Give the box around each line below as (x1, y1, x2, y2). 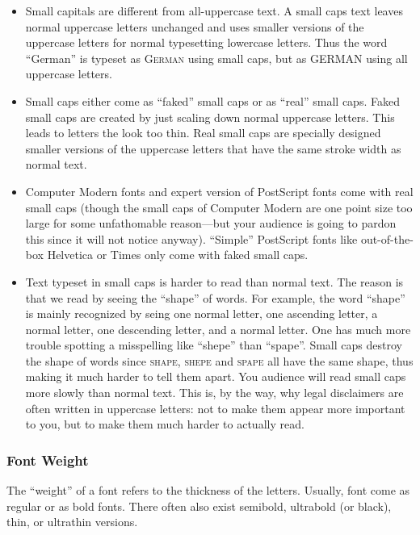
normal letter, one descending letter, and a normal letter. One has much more (25, 320, 411, 337)
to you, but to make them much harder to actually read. (25, 416, 304, 433)
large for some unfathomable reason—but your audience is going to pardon (25, 215, 397, 232)
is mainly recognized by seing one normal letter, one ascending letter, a (25, 305, 378, 322)
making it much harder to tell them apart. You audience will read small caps (25, 368, 406, 385)
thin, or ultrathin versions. (6, 513, 138, 530)
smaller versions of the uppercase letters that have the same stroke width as (25, 140, 401, 157)
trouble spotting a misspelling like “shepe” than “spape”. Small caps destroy (25, 336, 402, 353)
